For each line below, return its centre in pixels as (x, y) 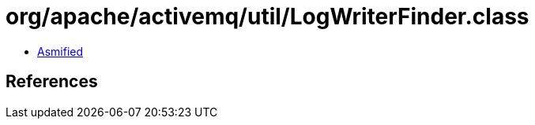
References (52, 82)
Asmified (60, 51)
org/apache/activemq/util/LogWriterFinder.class (267, 17)
